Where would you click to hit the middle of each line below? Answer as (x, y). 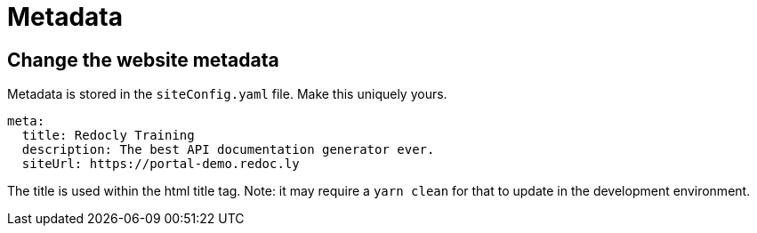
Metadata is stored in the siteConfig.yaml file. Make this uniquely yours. (227, 94)
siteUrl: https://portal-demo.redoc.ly (161, 164)
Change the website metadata (143, 60)
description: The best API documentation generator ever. (228, 150)
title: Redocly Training (108, 136)
